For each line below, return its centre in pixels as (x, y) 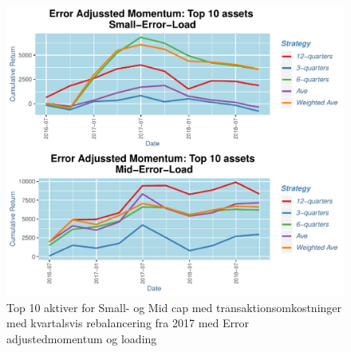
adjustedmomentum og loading (82, 338)
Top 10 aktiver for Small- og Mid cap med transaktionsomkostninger (174, 307)
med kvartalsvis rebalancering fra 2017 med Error (128, 323)
